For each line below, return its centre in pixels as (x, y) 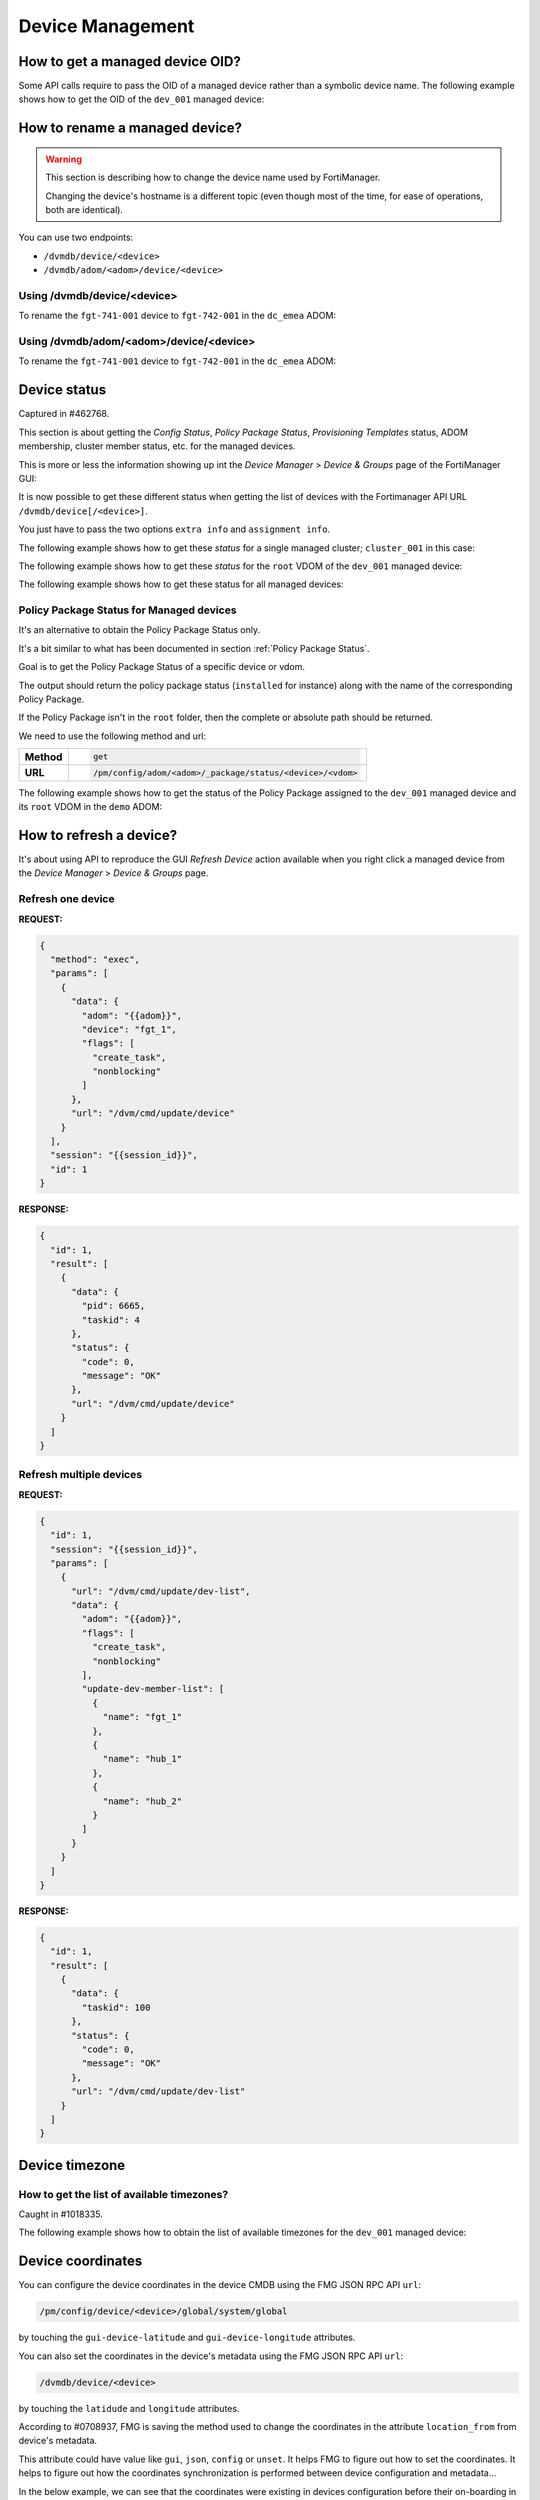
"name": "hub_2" (142, 1801)
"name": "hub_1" (142, 1759)
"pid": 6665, (113, 1306)
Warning (63, 159)
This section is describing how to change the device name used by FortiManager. (213, 177)
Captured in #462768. (64, 414)
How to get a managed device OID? (130, 61)
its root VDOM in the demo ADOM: (90, 807)
